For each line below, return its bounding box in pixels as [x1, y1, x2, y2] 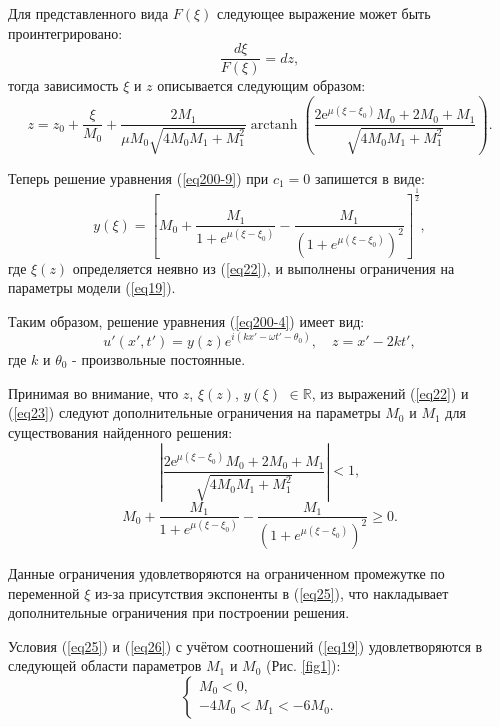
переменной [8, 582, 80, 603]
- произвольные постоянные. [72, 348, 246, 369]
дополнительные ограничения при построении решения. [8, 602, 350, 623]
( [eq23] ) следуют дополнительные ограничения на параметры [8, 402, 381, 423]
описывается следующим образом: [157, 75, 366, 96]
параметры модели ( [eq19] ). [8, 277, 176, 298]
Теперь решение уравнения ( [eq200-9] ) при [8, 167, 269, 188]
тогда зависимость [8, 75, 119, 96]
